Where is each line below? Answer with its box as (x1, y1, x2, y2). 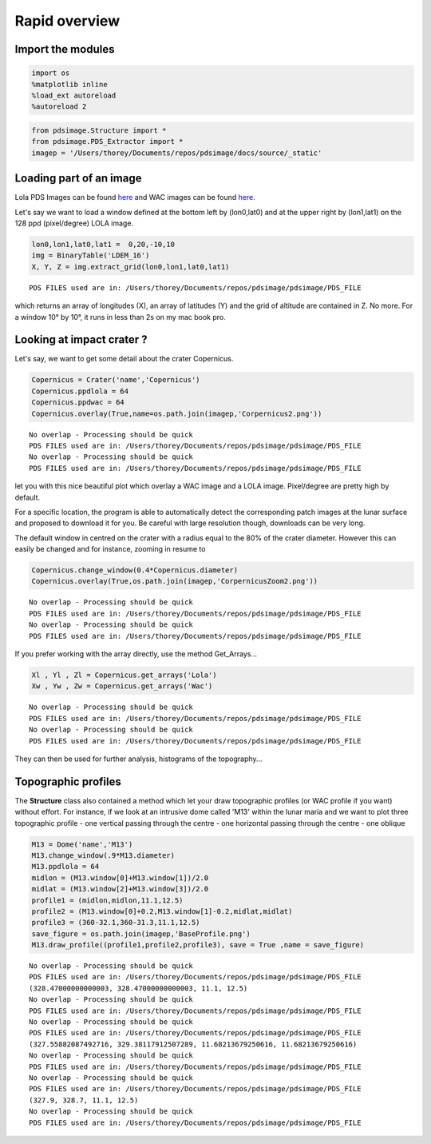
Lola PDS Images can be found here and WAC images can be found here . (14, 193, 255, 202)
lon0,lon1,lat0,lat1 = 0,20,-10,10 (31, 240, 176, 249)
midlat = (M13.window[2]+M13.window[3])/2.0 (31, 884, 209, 894)
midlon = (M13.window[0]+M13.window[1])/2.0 (31, 873, 209, 883)
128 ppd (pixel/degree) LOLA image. (14, 218, 134, 228)
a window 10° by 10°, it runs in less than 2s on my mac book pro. (14, 312, 227, 321)
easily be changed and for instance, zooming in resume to (14, 544, 206, 554)
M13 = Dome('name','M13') (31, 839, 133, 849)
